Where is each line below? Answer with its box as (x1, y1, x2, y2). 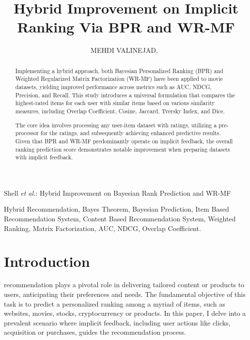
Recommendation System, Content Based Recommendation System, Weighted (4, 214, 236, 223)
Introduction (4, 251, 90, 271)
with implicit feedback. (15, 153, 73, 161)
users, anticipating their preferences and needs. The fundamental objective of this (4, 289, 246, 299)
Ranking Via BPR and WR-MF (17, 17, 235, 37)
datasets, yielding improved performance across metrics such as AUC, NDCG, (15, 83, 212, 91)
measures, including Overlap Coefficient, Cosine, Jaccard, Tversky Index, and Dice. (15, 107, 225, 115)
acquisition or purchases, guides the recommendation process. (4, 327, 186, 337)
